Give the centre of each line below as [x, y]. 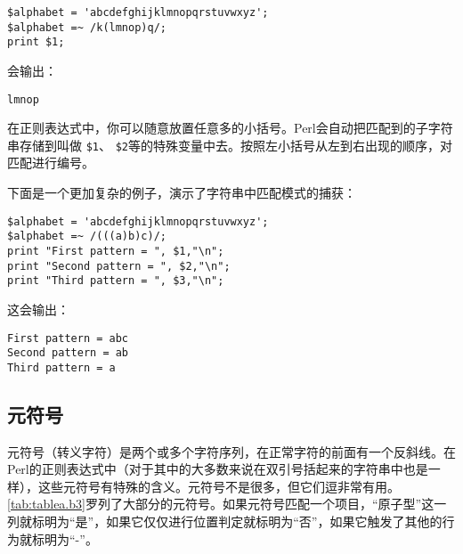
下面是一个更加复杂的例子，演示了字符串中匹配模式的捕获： [182, 193]
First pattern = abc [68, 338]
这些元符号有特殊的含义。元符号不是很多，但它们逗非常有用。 [219, 486]
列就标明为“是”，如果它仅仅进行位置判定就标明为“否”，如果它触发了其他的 [225, 521]
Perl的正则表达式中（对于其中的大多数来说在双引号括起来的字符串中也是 [218, 469]
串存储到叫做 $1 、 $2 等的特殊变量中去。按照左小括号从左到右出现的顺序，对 [230, 145]
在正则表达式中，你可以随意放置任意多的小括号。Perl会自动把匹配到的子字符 [230, 128]
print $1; [36, 42]
